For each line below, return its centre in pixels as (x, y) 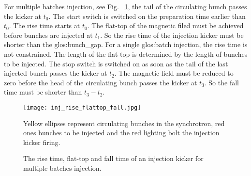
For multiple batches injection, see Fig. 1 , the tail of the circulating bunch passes (125, 6)
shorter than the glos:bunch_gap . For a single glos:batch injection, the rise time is (126, 44)
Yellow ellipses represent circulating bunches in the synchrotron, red (124, 123)
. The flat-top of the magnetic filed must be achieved (165, 25)
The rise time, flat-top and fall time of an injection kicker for (113, 158)
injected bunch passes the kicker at (56, 73)
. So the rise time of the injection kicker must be (172, 35)
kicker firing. (42, 142)
